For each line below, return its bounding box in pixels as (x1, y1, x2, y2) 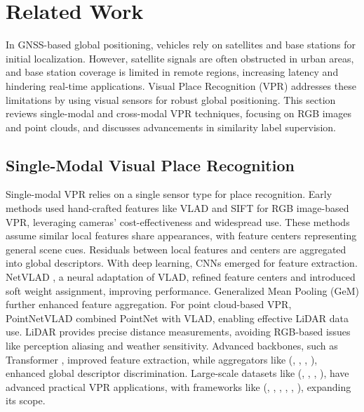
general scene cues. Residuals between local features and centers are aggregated (6, 241, 346, 256)
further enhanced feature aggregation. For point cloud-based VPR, (6, 297, 292, 312)
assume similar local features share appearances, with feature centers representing (6, 228, 357, 243)
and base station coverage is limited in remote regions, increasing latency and (6, 65, 339, 79)
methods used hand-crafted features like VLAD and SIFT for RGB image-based (6, 201, 349, 215)
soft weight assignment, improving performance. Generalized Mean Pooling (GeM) (6, 283, 360, 298)
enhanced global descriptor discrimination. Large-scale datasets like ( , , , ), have (6, 366, 349, 380)
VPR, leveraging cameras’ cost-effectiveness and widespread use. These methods (6, 214, 350, 229)
